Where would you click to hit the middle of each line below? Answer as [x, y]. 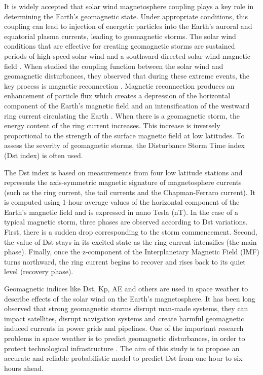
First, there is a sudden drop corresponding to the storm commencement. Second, [131, 232]
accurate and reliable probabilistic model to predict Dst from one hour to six [123, 358]
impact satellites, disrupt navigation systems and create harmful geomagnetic [124, 318]
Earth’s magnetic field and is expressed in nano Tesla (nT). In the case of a [121, 212]
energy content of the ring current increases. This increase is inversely [112, 125]
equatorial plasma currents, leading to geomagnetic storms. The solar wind [120, 36]
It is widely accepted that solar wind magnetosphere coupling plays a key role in [129, 6]
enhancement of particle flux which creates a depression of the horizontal [117, 96]
